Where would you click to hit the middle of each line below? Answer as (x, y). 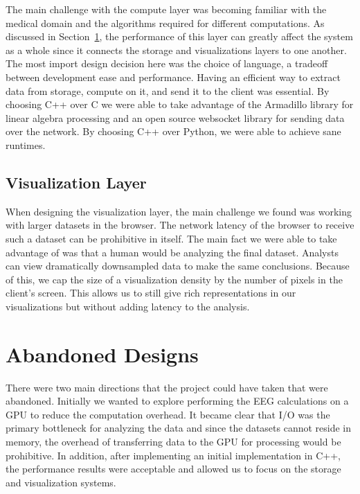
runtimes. (26, 144)
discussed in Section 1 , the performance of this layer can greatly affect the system (179, 36)
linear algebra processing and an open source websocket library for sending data (175, 117)
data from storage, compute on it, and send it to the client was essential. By (168, 90)
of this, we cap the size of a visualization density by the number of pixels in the (174, 279)
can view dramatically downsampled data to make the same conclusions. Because (178, 266)
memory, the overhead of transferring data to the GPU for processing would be (173, 441)
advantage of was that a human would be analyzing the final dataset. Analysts (172, 252)
